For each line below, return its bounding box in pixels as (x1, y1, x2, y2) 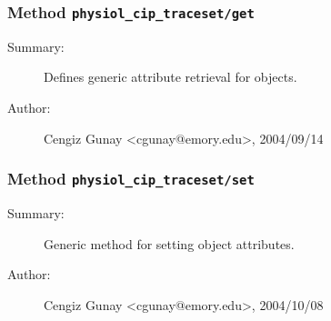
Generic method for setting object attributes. (44, 234, 295, 253)
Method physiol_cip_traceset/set (7, 167, 255, 190)
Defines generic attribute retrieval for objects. (44, 67, 297, 86)
